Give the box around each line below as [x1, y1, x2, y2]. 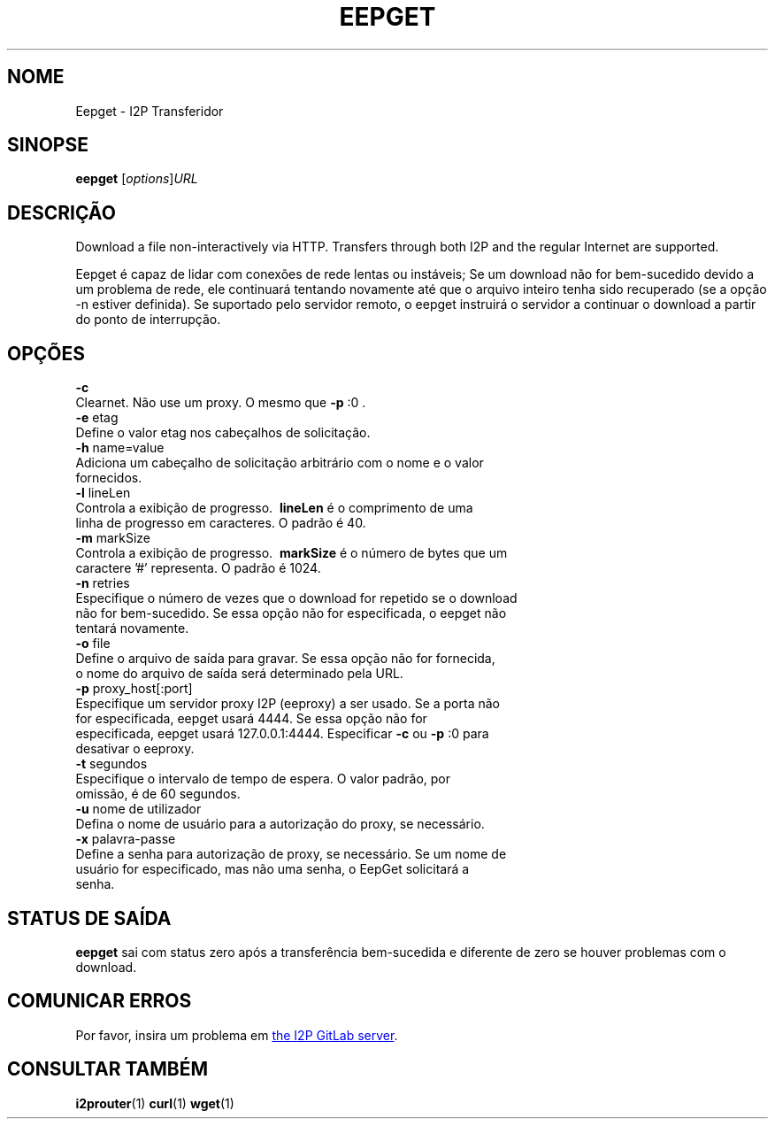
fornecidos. [75, 470, 142, 486]
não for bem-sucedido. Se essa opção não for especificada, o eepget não [75, 605, 507, 621]
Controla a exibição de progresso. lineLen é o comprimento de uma [75, 500, 473, 516]
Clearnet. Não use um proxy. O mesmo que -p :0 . [75, 395, 366, 411]
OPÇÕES [7, 342, 86, 365]
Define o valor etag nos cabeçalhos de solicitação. [75, 425, 371, 441]
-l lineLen [75, 485, 131, 501]
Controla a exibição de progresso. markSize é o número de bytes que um [75, 545, 508, 561]
